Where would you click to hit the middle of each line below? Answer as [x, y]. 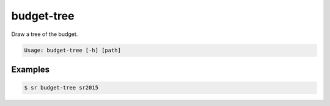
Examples [31, 69]
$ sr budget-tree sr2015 [61, 88]
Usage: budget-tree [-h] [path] [73, 50]
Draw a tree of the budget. [45, 34]
